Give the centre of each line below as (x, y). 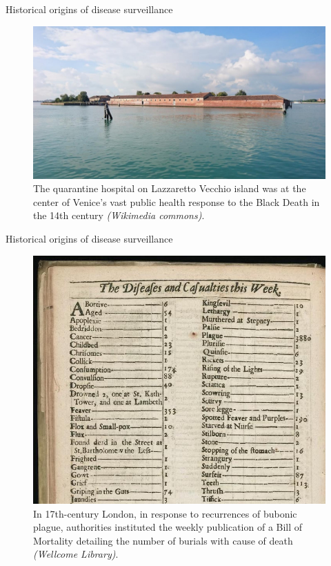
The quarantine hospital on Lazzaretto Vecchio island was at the (170, 188)
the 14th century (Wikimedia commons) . (119, 215)
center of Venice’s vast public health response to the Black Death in (177, 201)
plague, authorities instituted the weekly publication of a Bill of (168, 527)
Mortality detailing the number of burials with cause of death (163, 540)
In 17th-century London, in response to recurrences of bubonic (165, 513)
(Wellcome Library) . (76, 554)
